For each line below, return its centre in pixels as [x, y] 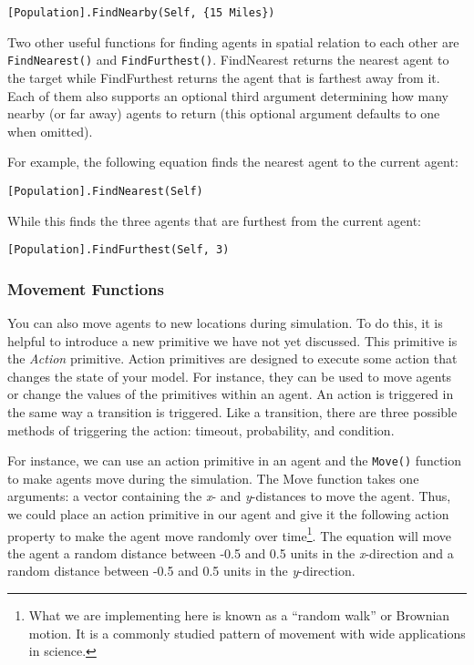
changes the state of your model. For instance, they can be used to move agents [230, 376]
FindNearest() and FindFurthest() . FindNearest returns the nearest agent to [228, 60]
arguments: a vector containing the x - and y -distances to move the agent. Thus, [229, 496]
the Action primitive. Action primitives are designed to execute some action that [232, 358]
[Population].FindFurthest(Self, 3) [118, 250]
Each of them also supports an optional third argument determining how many [228, 95]
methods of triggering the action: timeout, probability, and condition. [201, 430]
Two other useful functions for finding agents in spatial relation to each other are [233, 41]
